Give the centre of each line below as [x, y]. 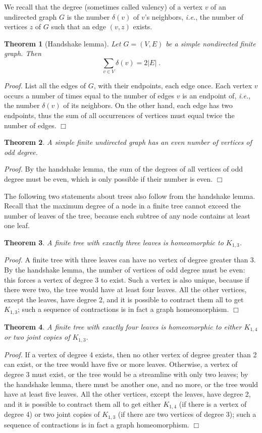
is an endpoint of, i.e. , [217, 95]
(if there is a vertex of [213, 403]
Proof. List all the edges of [45, 86]
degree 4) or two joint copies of [52, 414]
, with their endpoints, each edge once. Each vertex [173, 86]
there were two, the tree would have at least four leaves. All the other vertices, [125, 289]
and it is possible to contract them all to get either [83, 403]
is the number [88, 16]
